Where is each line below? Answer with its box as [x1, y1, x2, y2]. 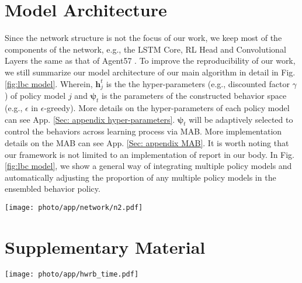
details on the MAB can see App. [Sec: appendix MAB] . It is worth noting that [5, 137, 289, 149]
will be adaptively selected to [189, 113, 293, 125]
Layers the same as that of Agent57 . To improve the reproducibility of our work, [5, 54, 296, 67]
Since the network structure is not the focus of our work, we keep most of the [5, 32, 282, 44]
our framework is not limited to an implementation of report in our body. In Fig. [5, 148, 295, 160]
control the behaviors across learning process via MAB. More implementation [5, 125, 282, 137]
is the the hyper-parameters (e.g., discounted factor [106, 77, 290, 89]
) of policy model [5, 89, 66, 102]
